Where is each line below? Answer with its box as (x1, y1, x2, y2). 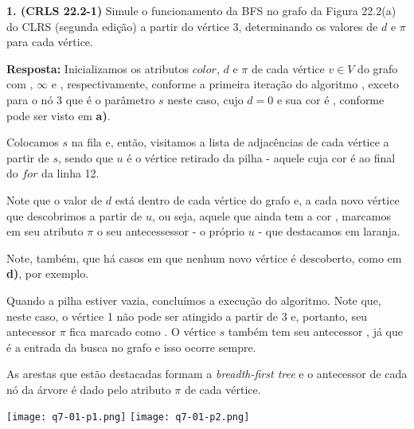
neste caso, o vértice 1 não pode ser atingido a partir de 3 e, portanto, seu (6, 307, 368, 324)
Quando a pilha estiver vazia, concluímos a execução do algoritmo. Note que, (6, 291, 381, 308)
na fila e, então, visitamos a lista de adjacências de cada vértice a (71, 134, 389, 150)
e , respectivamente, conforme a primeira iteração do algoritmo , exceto (51, 76, 399, 92)
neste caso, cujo (167, 91, 244, 107)
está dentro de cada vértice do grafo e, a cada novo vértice (115, 191, 400, 208)
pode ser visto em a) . (6, 107, 111, 123)
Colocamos (6, 134, 59, 150)
